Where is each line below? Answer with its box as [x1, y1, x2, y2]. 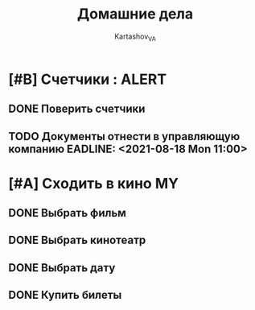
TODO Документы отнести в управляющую [8, 130, 241, 143]
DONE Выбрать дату [8, 261, 116, 275]
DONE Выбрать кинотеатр [8, 234, 146, 247]
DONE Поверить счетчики [8, 102, 146, 116]
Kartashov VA [113, 31, 157, 43]
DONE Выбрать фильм [8, 206, 127, 220]
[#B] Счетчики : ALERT [8, 70, 167, 89]
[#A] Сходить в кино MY [8, 174, 179, 192]
